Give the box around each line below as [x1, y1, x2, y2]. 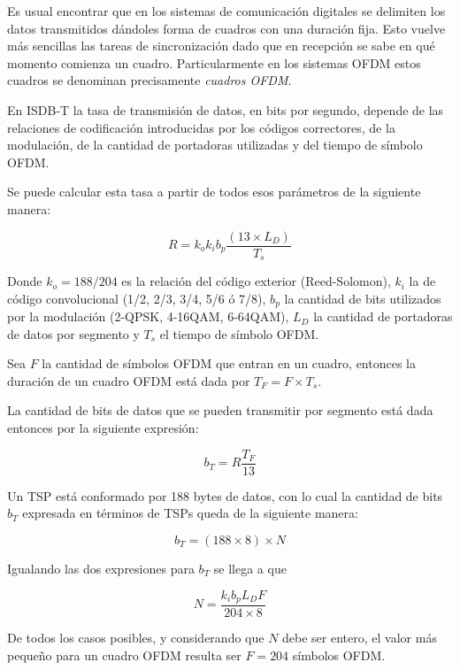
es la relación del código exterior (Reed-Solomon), [121, 272, 391, 290]
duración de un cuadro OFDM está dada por [7, 371, 250, 389]
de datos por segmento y [7, 324, 140, 343]
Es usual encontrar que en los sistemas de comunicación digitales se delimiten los [7, 2, 446, 19]
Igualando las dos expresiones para [7, 558, 195, 577]
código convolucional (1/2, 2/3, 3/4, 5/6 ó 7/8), [7, 289, 266, 307]
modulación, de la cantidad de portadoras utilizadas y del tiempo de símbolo [7, 135, 423, 154]
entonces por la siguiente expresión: [7, 419, 199, 437]
